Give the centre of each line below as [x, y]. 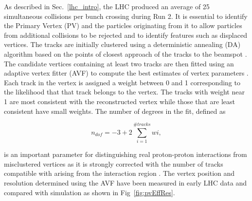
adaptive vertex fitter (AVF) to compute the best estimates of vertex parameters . [126, 73]
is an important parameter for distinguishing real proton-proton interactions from [126, 154]
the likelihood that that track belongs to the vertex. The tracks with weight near [124, 92]
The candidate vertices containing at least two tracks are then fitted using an [119, 63]
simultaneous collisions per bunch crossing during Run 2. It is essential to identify [126, 16]
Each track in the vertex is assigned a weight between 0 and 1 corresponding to [122, 82]
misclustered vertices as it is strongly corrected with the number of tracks [114, 163]
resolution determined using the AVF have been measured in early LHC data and [125, 183]
